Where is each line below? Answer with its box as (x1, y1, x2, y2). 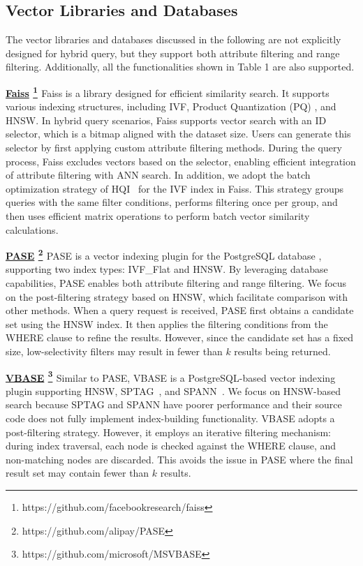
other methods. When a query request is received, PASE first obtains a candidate (6, 303, 354, 318)
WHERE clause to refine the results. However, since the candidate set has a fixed (6, 330, 354, 345)
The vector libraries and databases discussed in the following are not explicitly (6, 32, 341, 47)
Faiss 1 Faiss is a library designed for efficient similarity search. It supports (6, 83, 329, 100)
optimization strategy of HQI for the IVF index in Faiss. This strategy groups (6, 181, 344, 195)
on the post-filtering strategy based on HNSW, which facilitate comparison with (6, 289, 348, 304)
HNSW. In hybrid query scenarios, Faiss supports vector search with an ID (6, 112, 327, 127)
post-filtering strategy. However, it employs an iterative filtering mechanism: (6, 424, 331, 439)
